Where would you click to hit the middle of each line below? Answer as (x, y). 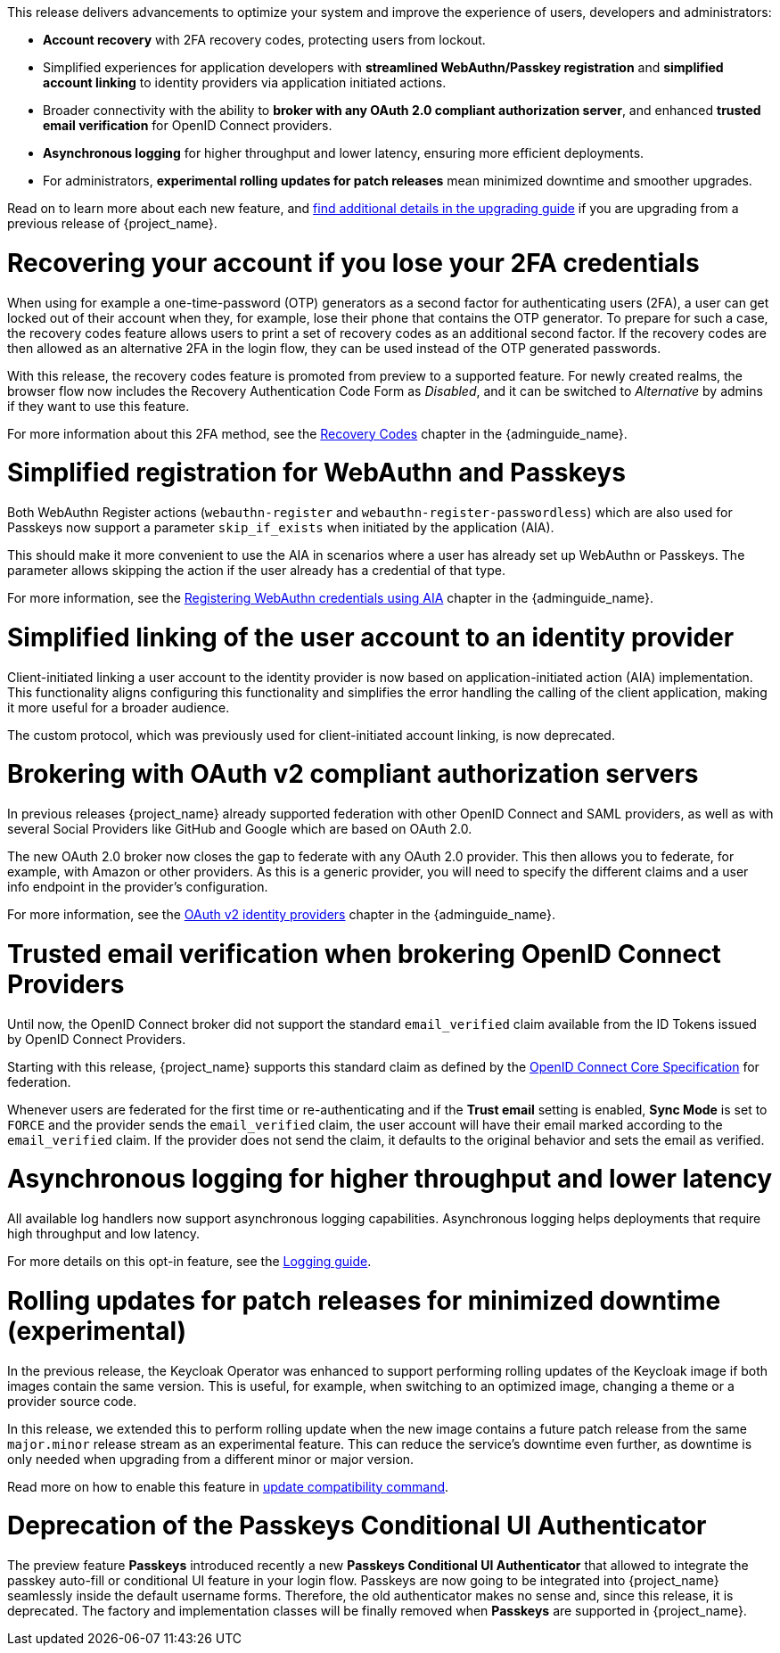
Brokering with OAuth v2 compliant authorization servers (353, 774)
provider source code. (72, 1401)
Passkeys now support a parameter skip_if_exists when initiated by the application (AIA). (281, 527)
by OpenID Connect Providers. (97, 1039)
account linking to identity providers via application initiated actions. (245, 82)
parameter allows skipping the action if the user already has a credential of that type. (256, 570)
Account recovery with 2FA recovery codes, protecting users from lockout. (264, 40)
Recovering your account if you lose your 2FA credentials (353, 263)
